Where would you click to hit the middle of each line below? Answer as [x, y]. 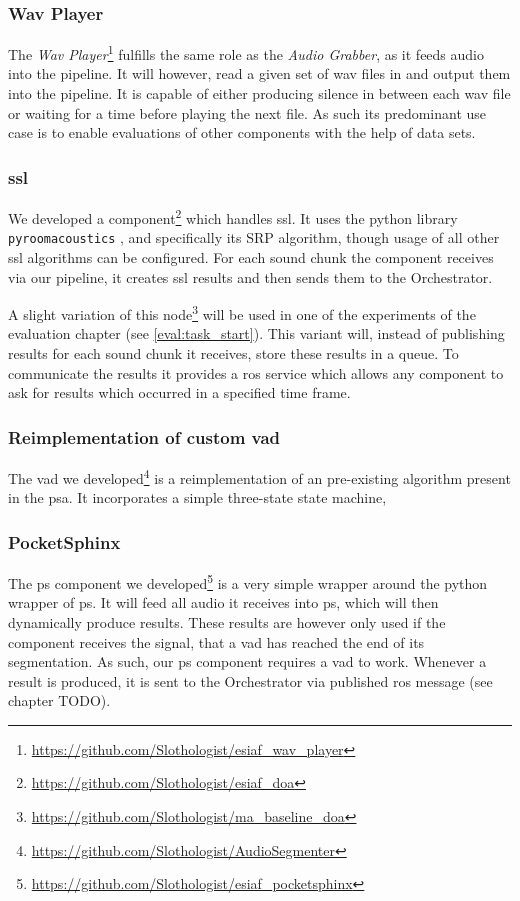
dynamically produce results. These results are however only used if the [227, 621]
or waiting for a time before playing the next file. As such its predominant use [247, 112]
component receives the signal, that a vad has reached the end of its [216, 641]
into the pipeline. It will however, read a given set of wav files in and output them [259, 73]
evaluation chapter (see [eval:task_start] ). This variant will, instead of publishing [256, 333]
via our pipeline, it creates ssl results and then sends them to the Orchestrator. [250, 276]
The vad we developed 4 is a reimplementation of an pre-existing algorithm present [259, 476]
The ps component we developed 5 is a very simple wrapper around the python [248, 581]
